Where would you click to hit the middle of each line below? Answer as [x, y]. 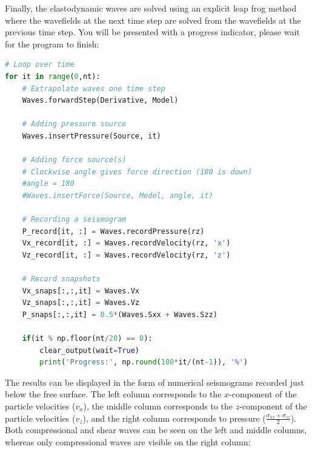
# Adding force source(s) [74, 160]
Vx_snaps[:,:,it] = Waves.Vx [81, 291]
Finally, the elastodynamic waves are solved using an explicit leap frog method [151, 8]
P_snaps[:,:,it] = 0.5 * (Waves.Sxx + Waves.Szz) [120, 314]
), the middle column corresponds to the [158, 406]
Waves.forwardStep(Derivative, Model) [100, 101]
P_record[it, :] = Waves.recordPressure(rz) [113, 231]
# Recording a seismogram [74, 220]
